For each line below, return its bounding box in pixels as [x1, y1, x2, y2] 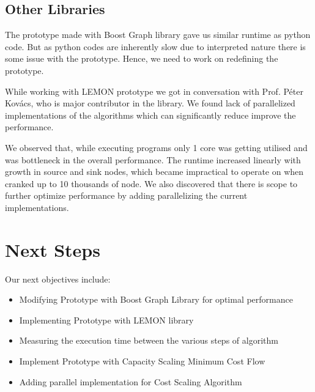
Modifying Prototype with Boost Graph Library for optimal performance [19, 293, 293, 306]
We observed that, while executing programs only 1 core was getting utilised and [5, 141, 308, 153]
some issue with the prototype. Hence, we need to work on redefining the [5, 52, 278, 65]
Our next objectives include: [5, 272, 111, 285]
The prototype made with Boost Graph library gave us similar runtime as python [5, 28, 311, 41]
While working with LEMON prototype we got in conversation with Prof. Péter [5, 84, 303, 97]
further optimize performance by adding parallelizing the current [5, 189, 248, 202]
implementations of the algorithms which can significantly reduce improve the [5, 108, 296, 121]
